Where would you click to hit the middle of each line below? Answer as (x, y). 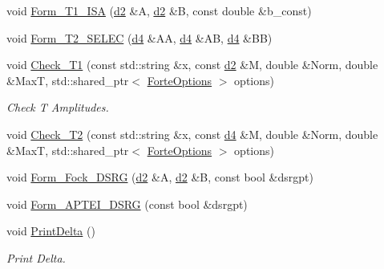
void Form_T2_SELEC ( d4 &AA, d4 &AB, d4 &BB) (139, 37)
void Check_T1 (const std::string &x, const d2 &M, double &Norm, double (192, 65)
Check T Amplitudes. (58, 107)
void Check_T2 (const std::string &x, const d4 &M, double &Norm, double (192, 134)
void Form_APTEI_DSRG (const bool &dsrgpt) (127, 204)
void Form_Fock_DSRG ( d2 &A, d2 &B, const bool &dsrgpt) (160, 177)
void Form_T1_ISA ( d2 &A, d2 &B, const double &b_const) (159, 10)
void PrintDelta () (51, 231)
